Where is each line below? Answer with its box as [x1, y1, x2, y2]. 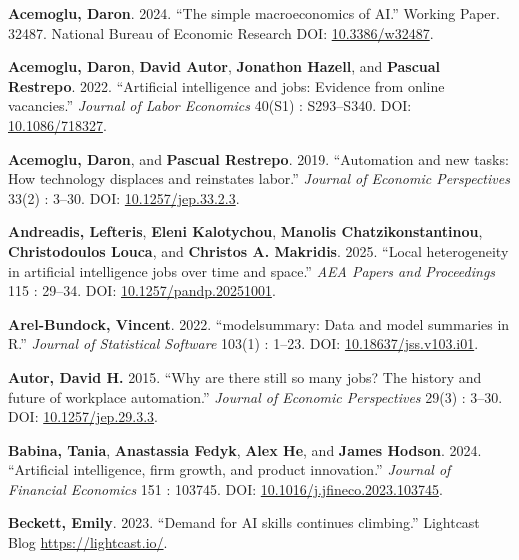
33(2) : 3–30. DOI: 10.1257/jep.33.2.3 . [8, 187, 240, 208]
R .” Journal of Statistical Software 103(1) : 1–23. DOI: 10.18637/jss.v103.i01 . [8, 333, 479, 354]
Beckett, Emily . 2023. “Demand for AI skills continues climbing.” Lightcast [8, 512, 480, 533]
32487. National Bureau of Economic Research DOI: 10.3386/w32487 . [8, 22, 434, 43]
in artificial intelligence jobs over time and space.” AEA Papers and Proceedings [8, 260, 496, 281]
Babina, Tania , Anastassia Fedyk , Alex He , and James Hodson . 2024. [8, 439, 482, 460]
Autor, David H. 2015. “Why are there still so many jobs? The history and [8, 366, 482, 387]
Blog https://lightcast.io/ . [8, 532, 168, 553]
